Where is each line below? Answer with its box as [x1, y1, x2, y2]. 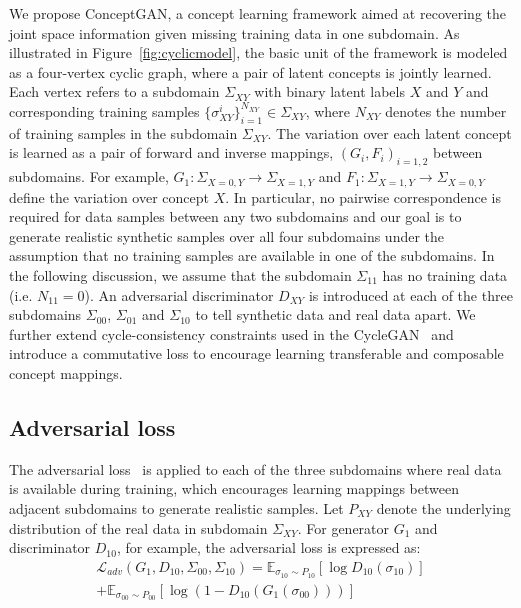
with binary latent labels [254, 81, 405, 102]
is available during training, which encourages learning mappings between [9, 478, 459, 499]
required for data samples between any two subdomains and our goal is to [9, 206, 462, 227]
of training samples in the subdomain [9, 122, 238, 143]
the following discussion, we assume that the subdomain [9, 264, 352, 285]
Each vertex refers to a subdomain [9, 81, 220, 102]
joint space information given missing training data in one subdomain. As [9, 22, 460, 43]
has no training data [382, 264, 508, 285]
